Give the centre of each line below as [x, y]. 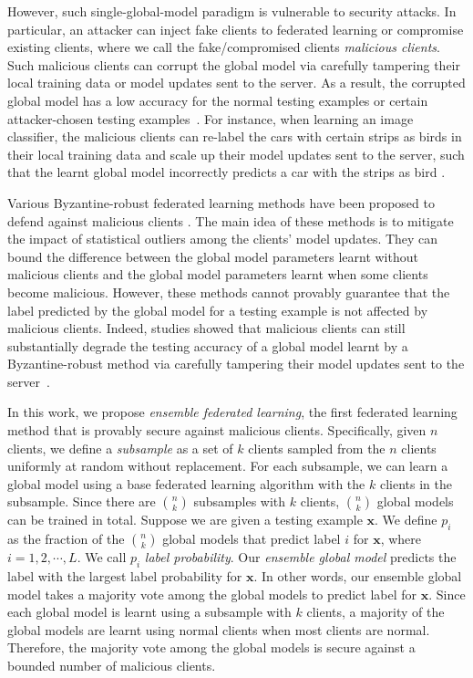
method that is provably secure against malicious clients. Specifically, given [217, 430]
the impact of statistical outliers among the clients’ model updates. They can [223, 239]
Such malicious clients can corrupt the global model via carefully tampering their [234, 64]
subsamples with [240, 501]
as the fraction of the [66, 539]
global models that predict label [252, 539]
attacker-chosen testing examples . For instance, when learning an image [211, 118]
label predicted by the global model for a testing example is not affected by [218, 310]
